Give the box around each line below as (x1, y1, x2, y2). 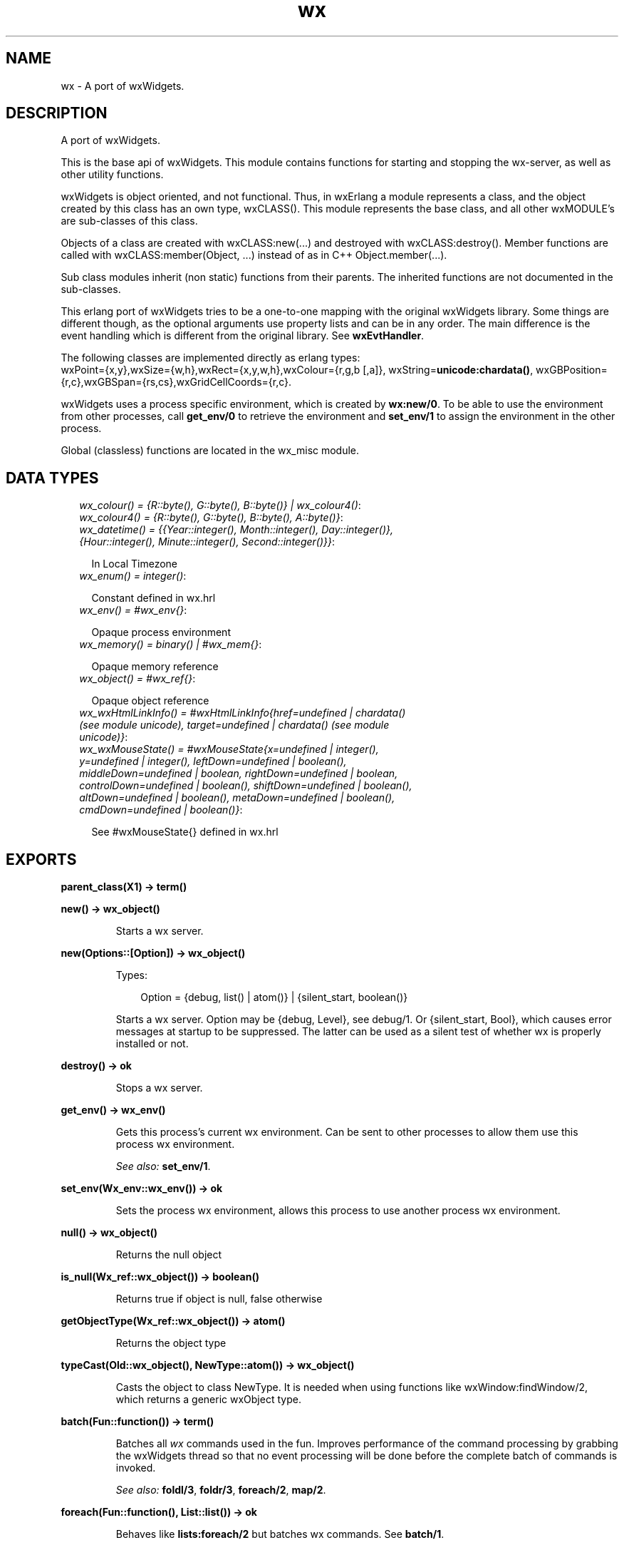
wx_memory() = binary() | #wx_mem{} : (79, 638, 262, 651)
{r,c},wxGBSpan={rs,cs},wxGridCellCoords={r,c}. (61, 376, 292, 389)
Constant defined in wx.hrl (91, 592, 216, 605)
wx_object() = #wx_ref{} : (79, 672, 196, 685)
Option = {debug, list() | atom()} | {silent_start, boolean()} (140, 991, 408, 1004)
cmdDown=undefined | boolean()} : (79, 804, 243, 816)
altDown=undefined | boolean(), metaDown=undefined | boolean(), (79, 791, 395, 804)
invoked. (115, 1462, 156, 1474)
